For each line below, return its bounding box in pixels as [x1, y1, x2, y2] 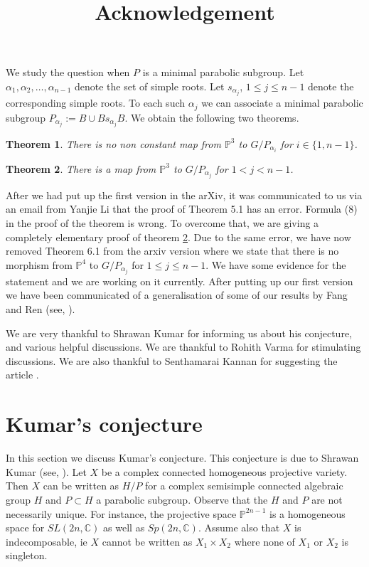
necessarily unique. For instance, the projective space [6, 506, 237, 521]
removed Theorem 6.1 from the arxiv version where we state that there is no [6, 243, 339, 258]
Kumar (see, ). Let [6, 464, 87, 479]
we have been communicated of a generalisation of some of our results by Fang [6, 287, 348, 302]
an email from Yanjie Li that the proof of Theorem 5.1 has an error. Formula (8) [6, 201, 358, 216]
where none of [234, 534, 295, 549]
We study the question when [6, 65, 130, 80]
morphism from [6, 257, 73, 272]
